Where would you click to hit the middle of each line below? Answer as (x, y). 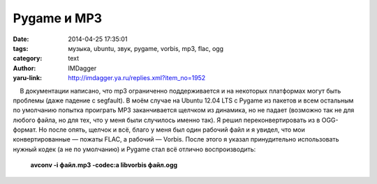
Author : (24, 68)
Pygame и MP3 (58, 18)
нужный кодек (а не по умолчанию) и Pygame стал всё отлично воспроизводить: (134, 149)
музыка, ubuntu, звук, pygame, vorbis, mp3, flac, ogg (146, 48)
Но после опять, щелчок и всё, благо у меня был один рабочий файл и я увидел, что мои (172, 130)
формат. (25, 130)
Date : (21, 39)
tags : (21, 48)
